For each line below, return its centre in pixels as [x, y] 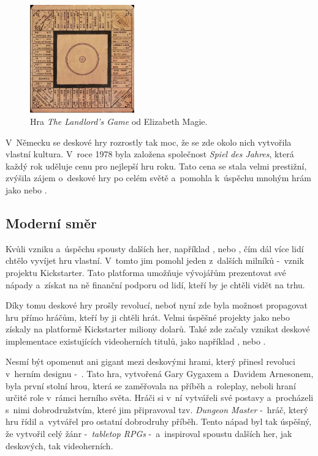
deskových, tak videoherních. [59, 445]
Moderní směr [51, 222]
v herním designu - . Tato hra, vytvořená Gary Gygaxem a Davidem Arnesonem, [160, 374]
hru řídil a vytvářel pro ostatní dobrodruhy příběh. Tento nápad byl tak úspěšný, [159, 421]
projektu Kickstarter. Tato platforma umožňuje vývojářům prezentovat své [146, 272]
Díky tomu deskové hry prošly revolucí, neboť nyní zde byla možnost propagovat [157, 305]
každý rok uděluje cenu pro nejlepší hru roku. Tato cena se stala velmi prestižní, [156, 166]
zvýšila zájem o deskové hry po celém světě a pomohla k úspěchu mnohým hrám [158, 178]
